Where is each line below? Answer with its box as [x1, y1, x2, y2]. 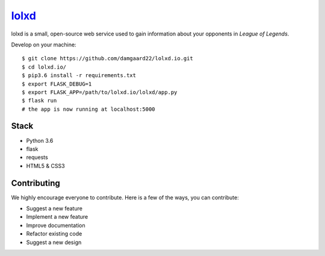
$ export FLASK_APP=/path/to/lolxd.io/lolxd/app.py [22, 89, 178, 96]
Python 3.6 [26, 137, 54, 144]
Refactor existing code [26, 230, 82, 237]
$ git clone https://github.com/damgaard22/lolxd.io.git [22, 55, 194, 62]
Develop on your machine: [11, 41, 76, 48]
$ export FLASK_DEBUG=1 [22, 80, 92, 87]
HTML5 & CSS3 [26, 162, 66, 169]
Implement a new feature [26, 213, 88, 220]
